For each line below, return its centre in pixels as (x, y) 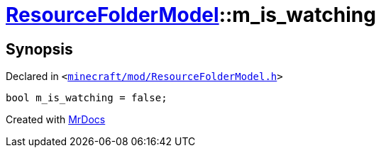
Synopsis (39, 49)
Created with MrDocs (56, 120)
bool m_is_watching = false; (87, 98)
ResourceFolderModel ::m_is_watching (191, 15)
